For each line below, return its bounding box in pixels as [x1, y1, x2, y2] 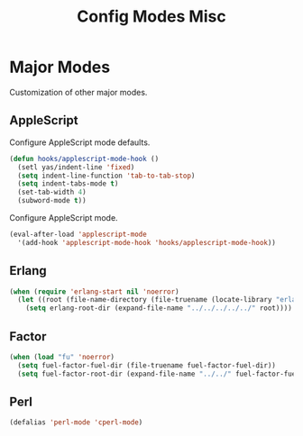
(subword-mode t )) [17, 196, 87, 205]
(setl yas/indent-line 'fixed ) [17, 162, 135, 172]
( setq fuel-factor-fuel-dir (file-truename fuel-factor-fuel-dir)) [17, 360, 277, 370]
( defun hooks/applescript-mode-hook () [9, 154, 160, 163]
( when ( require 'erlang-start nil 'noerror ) [9, 286, 179, 296]
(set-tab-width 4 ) [17, 187, 87, 197]
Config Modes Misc [76, 6, 227, 27]
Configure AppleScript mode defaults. [9, 137, 151, 148]
